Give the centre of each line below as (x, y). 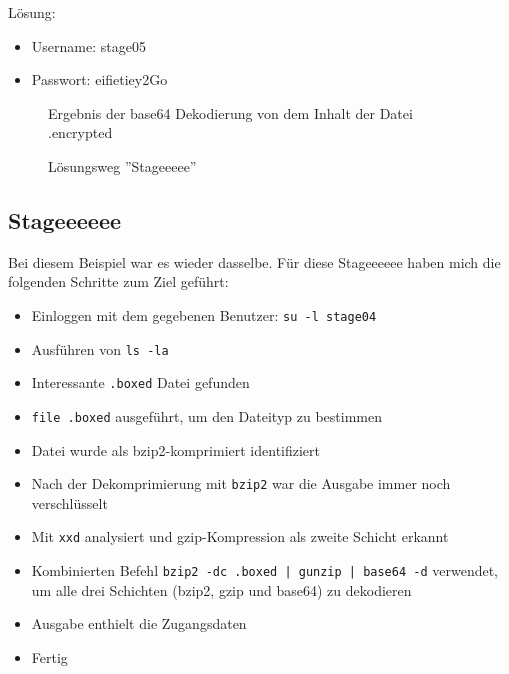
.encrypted (80, 132)
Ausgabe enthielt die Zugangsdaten (139, 623)
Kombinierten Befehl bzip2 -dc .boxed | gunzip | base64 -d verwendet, (264, 570)
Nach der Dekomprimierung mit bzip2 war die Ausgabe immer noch (241, 483)
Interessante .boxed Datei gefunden (140, 382)
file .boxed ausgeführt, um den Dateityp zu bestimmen (206, 415)
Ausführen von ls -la (100, 348)
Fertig (49, 656)
